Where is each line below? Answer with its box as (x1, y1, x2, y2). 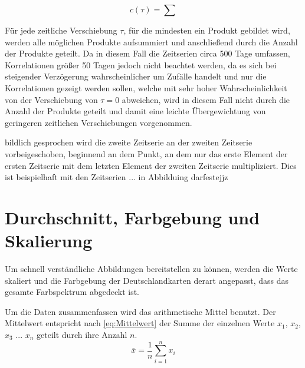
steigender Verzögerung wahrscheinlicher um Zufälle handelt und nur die (5, 70, 267, 82)
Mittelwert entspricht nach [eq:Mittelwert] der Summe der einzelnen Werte (5, 317, 275, 329)
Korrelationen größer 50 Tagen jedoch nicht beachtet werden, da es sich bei (5, 58, 277, 71)
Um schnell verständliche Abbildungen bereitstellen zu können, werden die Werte (5, 263, 298, 275)
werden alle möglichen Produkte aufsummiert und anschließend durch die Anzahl (5, 35, 298, 48)
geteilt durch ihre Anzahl (37, 329, 127, 340)
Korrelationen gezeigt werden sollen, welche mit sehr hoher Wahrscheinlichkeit (5, 81, 287, 94)
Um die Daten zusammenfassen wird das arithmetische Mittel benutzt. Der (5, 305, 276, 317)
